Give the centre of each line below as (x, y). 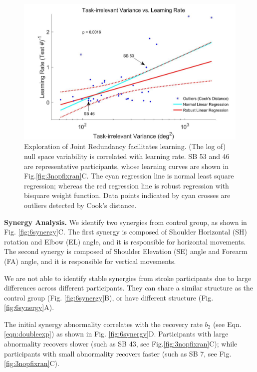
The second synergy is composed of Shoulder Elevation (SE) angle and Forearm (126, 251)
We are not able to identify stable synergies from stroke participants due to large (128, 278)
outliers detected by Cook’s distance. (80, 205)
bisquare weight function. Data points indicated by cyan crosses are (127, 195)
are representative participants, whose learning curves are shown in (127, 166)
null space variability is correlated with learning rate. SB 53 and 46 (127, 156)
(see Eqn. (227, 324)
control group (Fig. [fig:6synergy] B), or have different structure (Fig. (109, 297)
